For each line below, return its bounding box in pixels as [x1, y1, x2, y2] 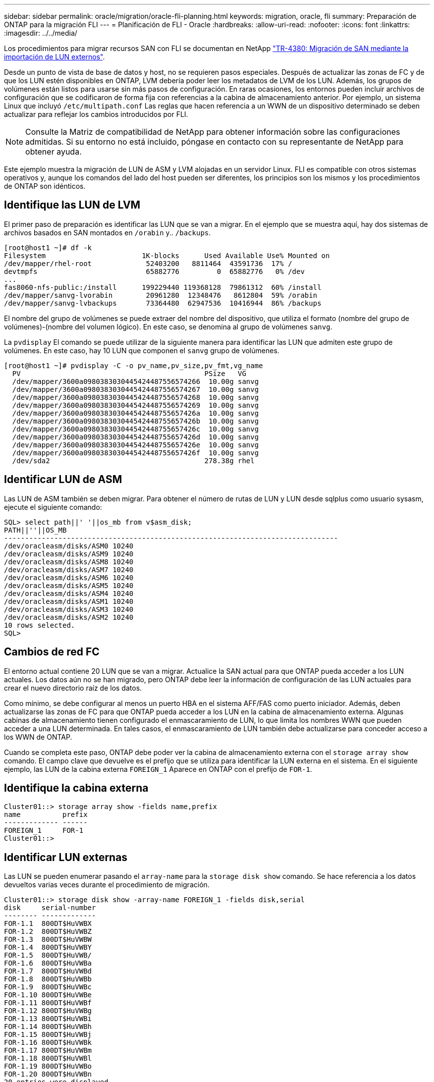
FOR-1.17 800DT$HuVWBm [4, 1046, 92, 1055]
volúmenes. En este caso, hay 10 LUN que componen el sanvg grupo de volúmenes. [4, 346, 279, 355]
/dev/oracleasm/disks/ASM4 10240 [4, 589, 134, 597]
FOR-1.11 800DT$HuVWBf [4, 999, 92, 1007]
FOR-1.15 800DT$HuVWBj [4, 1030, 92, 1039]
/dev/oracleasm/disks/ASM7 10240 [4, 565, 134, 574]
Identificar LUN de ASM [4, 473, 122, 486]
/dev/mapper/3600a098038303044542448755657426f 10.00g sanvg [12, 448, 259, 457]
